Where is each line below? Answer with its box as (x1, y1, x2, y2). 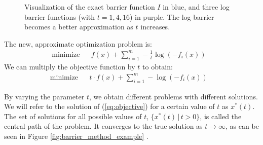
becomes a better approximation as (24, 21, 133, 32)
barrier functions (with (24, 11, 95, 22)
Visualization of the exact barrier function (24, 2, 155, 12)
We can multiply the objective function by (4, 61, 135, 71)
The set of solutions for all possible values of (4, 111, 142, 121)
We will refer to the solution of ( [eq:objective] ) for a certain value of (4, 101, 215, 112)
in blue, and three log (163, 2, 230, 12)
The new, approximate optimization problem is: (4, 38, 152, 49)
